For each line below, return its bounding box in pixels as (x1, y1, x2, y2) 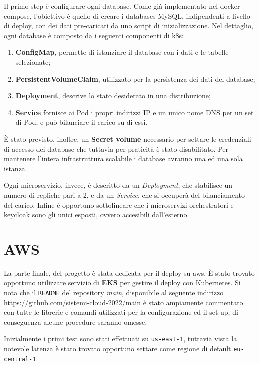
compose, (4, 10, 32, 21)
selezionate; (15, 56, 51, 67)
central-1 (4, 355, 36, 363)
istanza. (4, 163, 27, 173)
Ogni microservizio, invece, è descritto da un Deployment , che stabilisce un (4, 180, 233, 190)
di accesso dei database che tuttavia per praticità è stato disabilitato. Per (4, 143, 229, 154)
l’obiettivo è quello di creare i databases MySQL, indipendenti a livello (34, 10, 250, 21)
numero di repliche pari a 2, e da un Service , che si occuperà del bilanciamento (4, 189, 245, 200)
